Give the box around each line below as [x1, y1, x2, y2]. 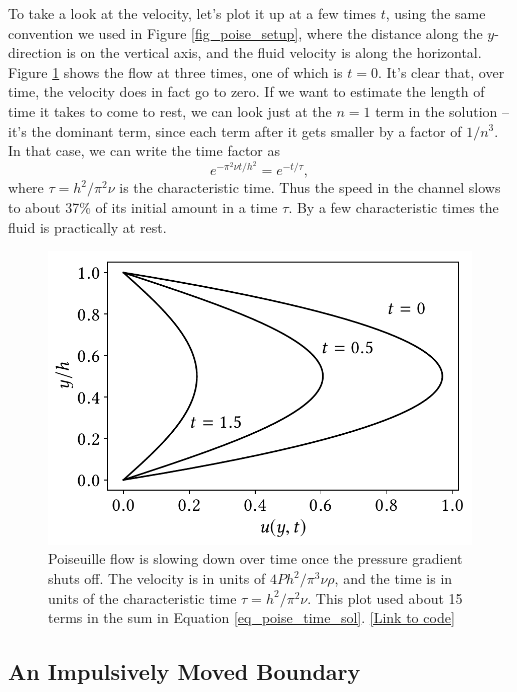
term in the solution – [375, 100, 510, 121]
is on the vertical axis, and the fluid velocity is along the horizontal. [66, 42, 482, 63]
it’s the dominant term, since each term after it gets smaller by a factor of [8, 120, 462, 141]
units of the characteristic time [48, 587, 237, 608]
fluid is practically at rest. [8, 216, 167, 237]
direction [8, 42, 62, 63]
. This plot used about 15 [307, 587, 463, 608]
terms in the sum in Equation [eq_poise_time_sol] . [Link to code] [48, 607, 455, 628]
